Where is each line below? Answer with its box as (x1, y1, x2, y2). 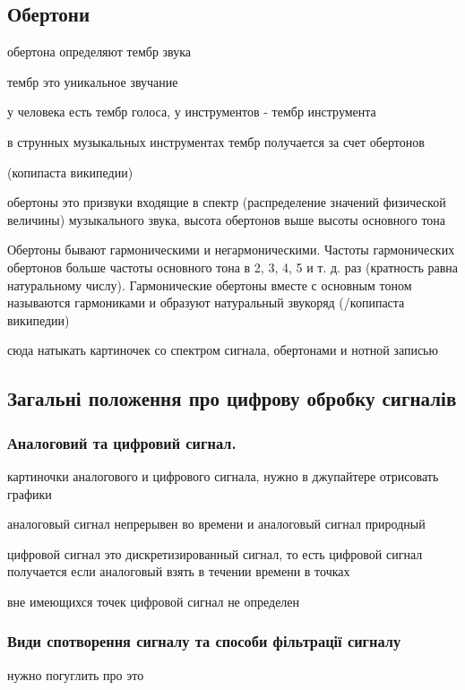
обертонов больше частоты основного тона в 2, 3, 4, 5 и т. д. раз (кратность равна (7, 257, 459, 276)
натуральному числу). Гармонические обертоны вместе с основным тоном (7, 275, 412, 294)
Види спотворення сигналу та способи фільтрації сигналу (7, 630, 401, 652)
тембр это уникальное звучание (7, 72, 178, 91)
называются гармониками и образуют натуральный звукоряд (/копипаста (7, 293, 405, 312)
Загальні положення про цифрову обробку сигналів (7, 384, 457, 412)
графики (7, 484, 52, 503)
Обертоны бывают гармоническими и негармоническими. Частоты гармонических (7, 240, 455, 259)
